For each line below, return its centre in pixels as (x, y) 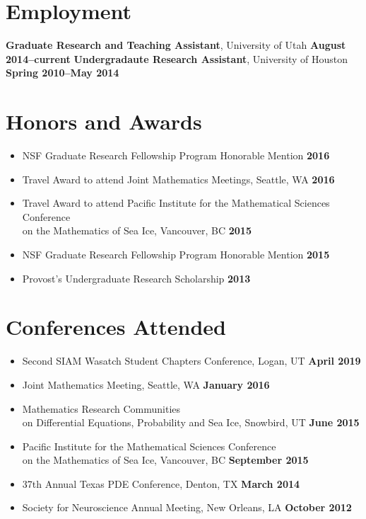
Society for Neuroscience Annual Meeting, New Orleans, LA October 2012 (187, 507)
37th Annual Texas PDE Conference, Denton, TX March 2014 (161, 483)
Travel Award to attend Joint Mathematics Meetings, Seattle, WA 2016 (178, 179)
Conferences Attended (116, 327)
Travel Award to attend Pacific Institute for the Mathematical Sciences (176, 203)
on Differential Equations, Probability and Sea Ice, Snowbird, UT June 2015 (191, 422)
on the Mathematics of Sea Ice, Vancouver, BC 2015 (137, 230)
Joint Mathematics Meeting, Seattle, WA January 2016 (146, 384)
